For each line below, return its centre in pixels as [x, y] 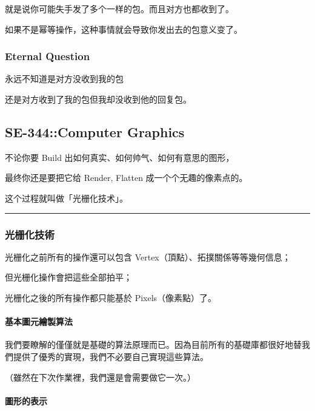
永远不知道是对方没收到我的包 [64, 79]
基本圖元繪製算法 [39, 321]
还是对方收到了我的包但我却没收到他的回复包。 [98, 99]
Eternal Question [48, 56]
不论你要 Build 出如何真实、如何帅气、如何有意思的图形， [120, 157]
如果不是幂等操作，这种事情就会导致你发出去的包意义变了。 [124, 29]
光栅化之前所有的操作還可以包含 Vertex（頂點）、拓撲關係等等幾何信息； [148, 256]
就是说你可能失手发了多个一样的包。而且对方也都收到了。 [119, 8]
